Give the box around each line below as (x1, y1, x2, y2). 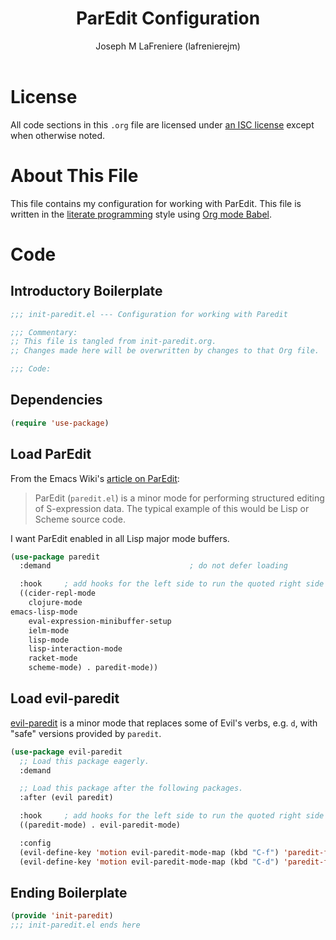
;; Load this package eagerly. (19, 756, 150, 766)
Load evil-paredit (10, 690, 120, 707)
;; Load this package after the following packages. (19, 783, 244, 794)
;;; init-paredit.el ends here (10, 920, 141, 931)
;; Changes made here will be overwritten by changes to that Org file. (10, 346, 320, 356)
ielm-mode (28, 625, 70, 636)
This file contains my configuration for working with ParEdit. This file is (10, 197, 302, 209)
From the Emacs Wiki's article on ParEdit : (10, 472, 180, 484)
